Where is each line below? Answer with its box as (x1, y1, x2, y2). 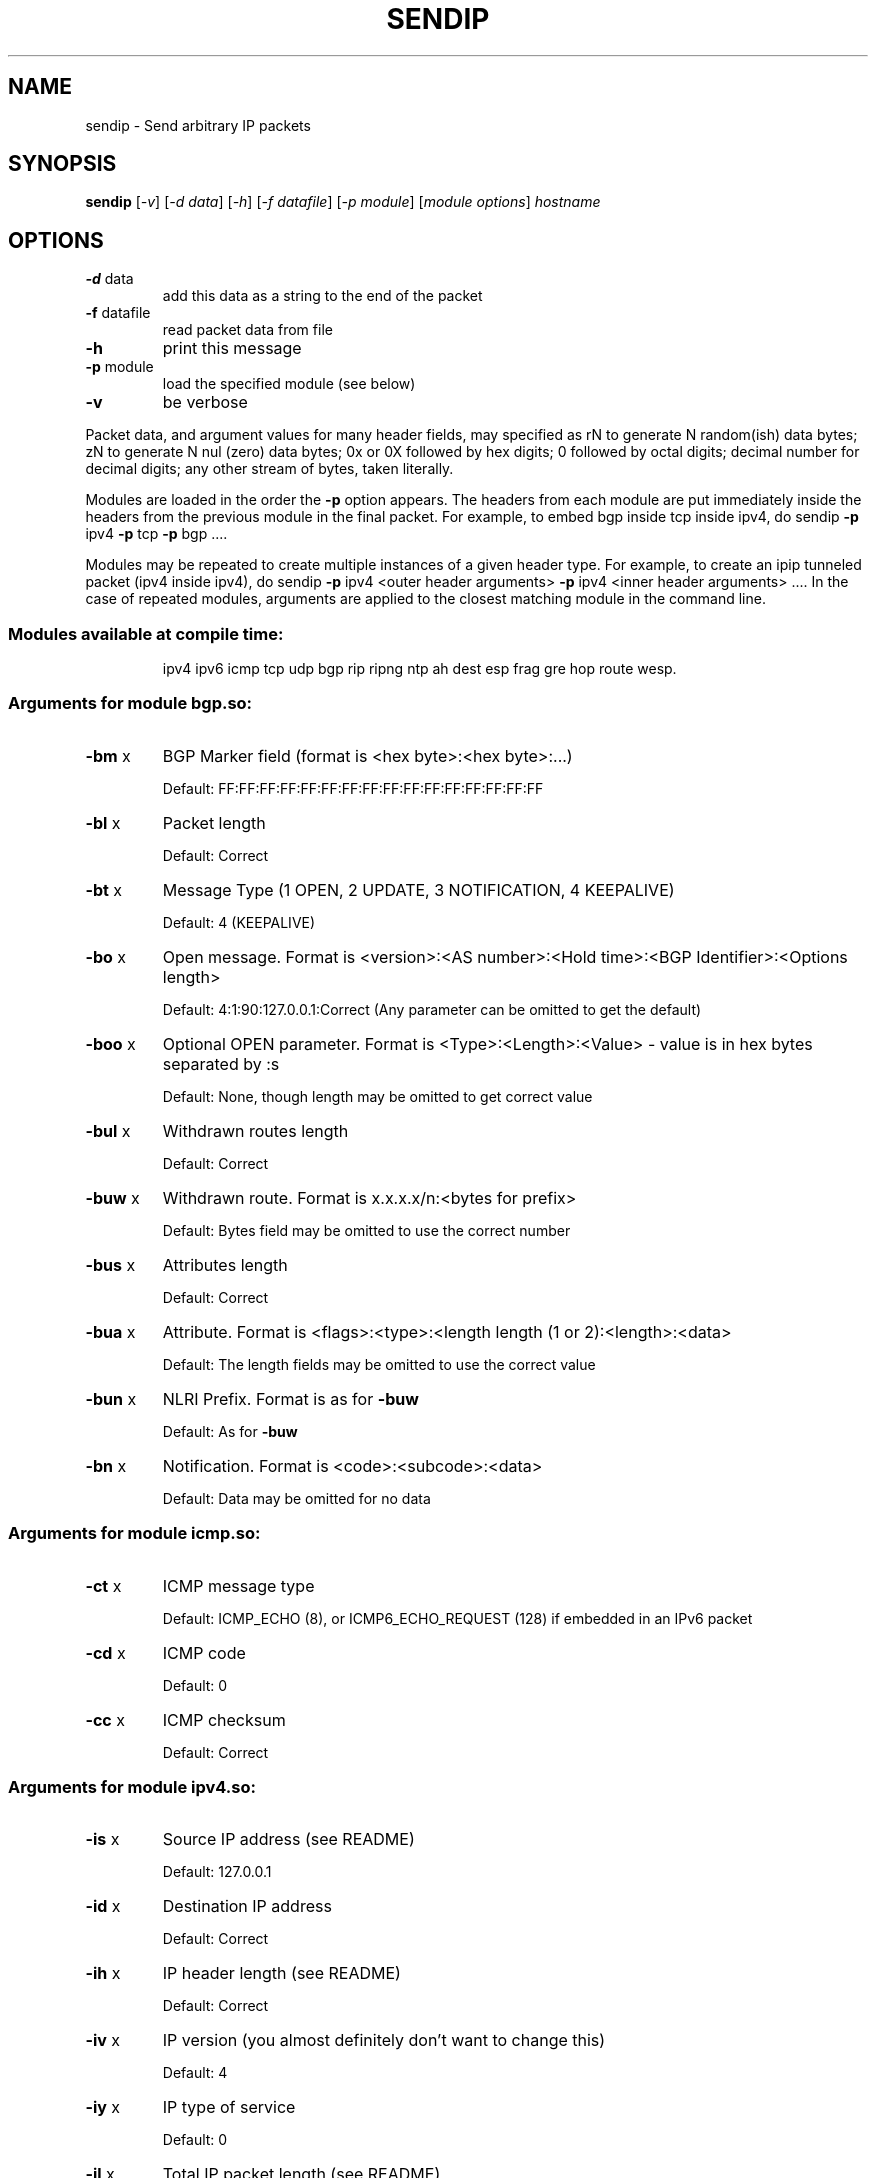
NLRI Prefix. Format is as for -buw (162, 1388, 419, 1409)
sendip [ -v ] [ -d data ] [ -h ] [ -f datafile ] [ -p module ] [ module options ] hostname (85, 193, 601, 211)
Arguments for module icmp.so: (8, 1523, 261, 1544)
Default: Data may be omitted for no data (162, 1489, 431, 1507)
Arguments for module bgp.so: (8, 693, 253, 714)
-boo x (85, 1033, 136, 1054)
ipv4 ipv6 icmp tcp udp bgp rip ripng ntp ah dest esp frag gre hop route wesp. (162, 660, 677, 678)
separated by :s (162, 1053, 280, 1074)
